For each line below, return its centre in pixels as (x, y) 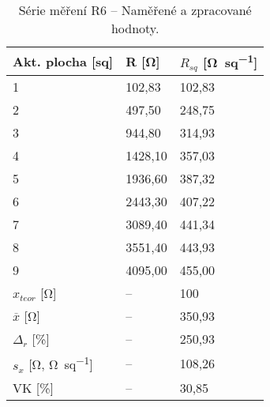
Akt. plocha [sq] (63, 62)
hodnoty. (135, 28)
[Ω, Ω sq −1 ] (61, 363)
